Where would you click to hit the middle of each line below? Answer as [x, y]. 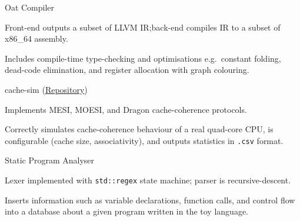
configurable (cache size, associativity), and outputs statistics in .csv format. [144, 140]
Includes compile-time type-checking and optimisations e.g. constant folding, [143, 58]
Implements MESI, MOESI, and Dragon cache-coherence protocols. [126, 109]
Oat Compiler [30, 7]
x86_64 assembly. [36, 38]
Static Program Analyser [50, 160]
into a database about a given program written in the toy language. [126, 211]
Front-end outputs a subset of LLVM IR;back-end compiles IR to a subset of [143, 27]
